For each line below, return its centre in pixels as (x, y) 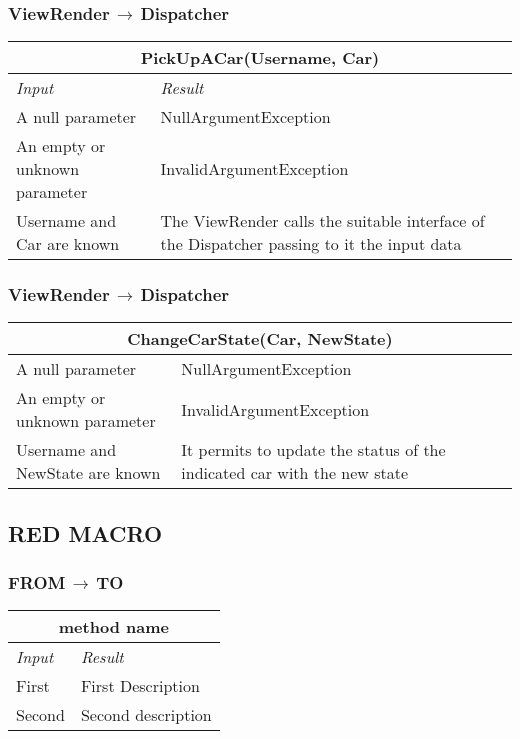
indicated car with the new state (295, 473)
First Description (140, 686)
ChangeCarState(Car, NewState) (260, 339)
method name (113, 627)
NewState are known (88, 473)
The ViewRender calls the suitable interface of (322, 221)
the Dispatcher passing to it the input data (311, 244)
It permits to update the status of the (313, 450)
